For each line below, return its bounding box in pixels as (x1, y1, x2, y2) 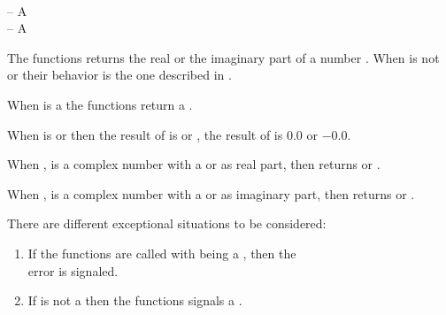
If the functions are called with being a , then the (27, 243, 296, 262)
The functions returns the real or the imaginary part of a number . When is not (7, 48, 440, 66)
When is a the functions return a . (7, 95, 193, 113)
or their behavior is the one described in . (7, 65, 232, 84)
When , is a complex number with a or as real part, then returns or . (7, 155, 381, 173)
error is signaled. (27, 261, 119, 280)
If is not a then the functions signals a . (27, 291, 242, 310)
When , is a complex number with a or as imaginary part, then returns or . (7, 184, 415, 203)
